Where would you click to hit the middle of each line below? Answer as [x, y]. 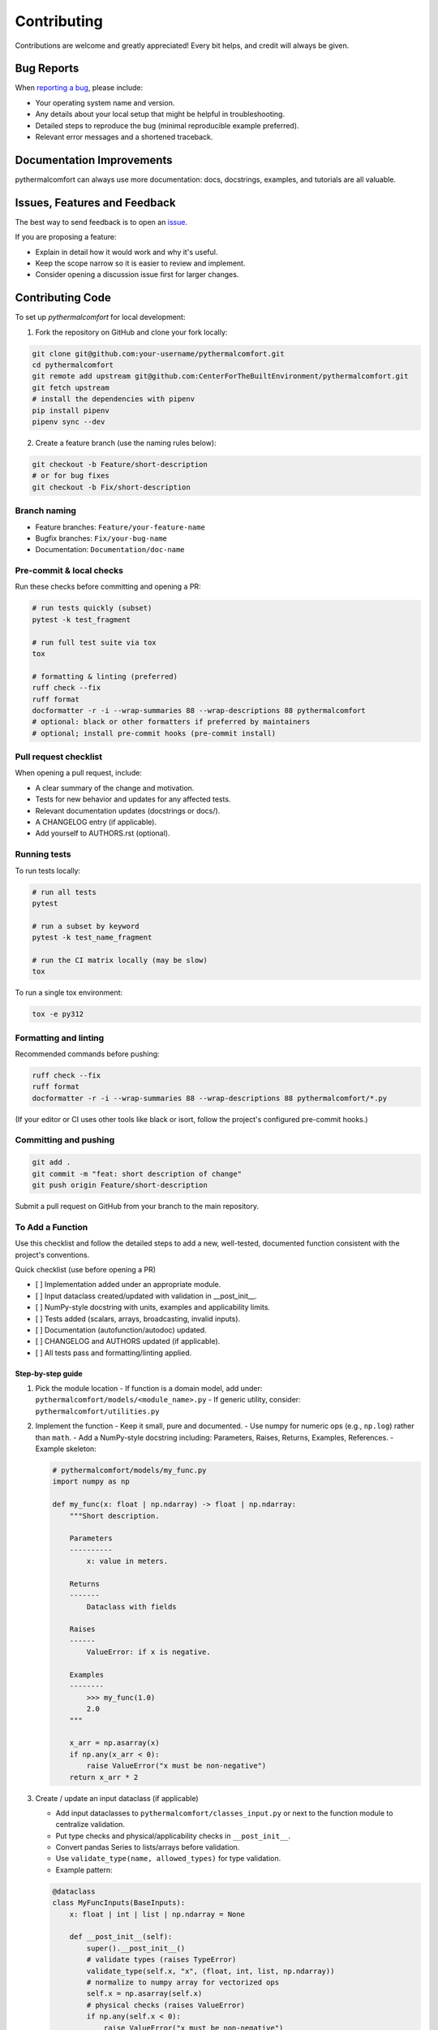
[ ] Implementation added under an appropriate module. [128, 1285]
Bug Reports [47, 69]
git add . [52, 1162]
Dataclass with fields [132, 1607]
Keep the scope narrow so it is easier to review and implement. [140, 263]
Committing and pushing [65, 1140]
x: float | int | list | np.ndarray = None [157, 1914]
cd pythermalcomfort [73, 365]
